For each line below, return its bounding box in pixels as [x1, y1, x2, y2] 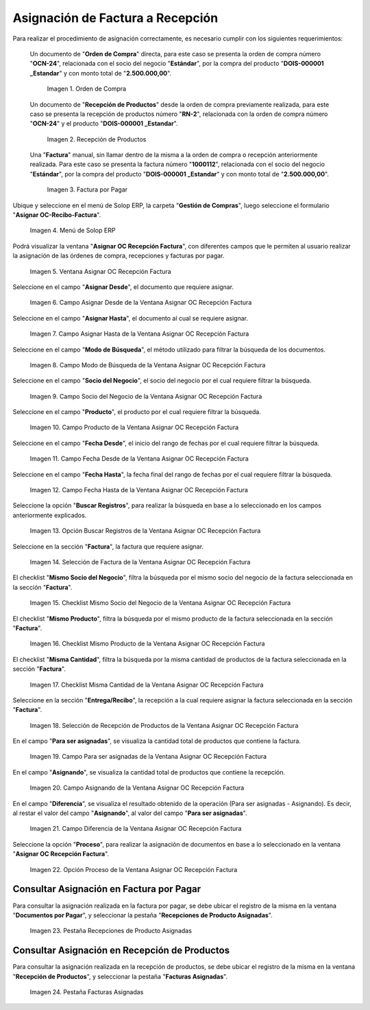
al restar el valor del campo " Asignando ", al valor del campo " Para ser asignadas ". [12, 809, 247, 817]
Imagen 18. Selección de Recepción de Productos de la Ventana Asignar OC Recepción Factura [29, 721, 299, 729]
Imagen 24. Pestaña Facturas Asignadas [29, 987, 144, 996]
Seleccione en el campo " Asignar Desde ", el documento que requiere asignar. [12, 282, 234, 291]
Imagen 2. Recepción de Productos [47, 135, 147, 144]
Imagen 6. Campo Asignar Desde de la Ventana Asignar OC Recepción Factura [29, 299, 252, 307]
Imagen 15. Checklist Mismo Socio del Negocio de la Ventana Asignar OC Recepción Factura [29, 599, 291, 607]
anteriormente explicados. [12, 511, 87, 519]
